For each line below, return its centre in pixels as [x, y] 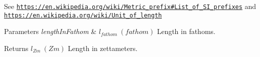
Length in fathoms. [186, 31]
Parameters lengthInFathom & [50, 31]
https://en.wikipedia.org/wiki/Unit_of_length [83, 15]
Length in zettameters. [103, 48]
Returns [16, 48]
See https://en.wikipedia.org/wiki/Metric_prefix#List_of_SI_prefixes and [130, 6]
